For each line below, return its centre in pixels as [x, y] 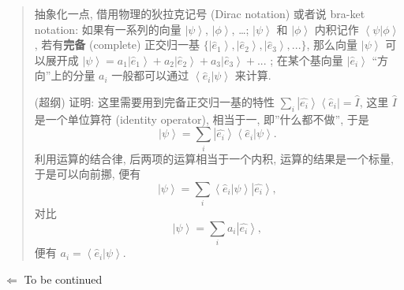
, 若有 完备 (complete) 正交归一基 [117, 45]
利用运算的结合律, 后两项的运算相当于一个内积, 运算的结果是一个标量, [214, 158]
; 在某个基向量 [307, 59]
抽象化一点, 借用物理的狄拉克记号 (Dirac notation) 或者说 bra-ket [200, 13]
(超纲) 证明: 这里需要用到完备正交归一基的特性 [154, 101]
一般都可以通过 [150, 75]
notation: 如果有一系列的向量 [108, 29]
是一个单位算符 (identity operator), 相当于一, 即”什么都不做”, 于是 [202, 119]
